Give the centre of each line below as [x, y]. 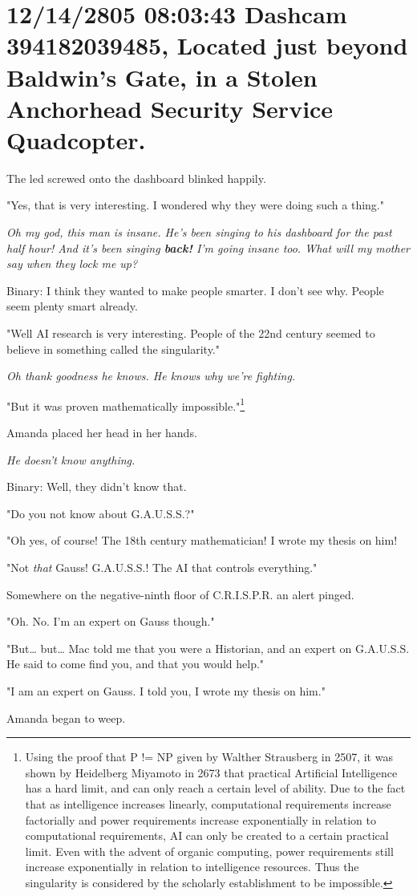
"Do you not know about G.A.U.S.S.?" [101, 513]
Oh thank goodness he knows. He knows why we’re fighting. [151, 376]
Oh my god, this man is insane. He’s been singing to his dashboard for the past [199, 232]
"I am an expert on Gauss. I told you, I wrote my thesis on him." [166, 691]
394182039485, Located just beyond [207, 45]
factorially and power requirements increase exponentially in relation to [200, 819]
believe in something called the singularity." [113, 349]
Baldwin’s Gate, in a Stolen [162, 77]
